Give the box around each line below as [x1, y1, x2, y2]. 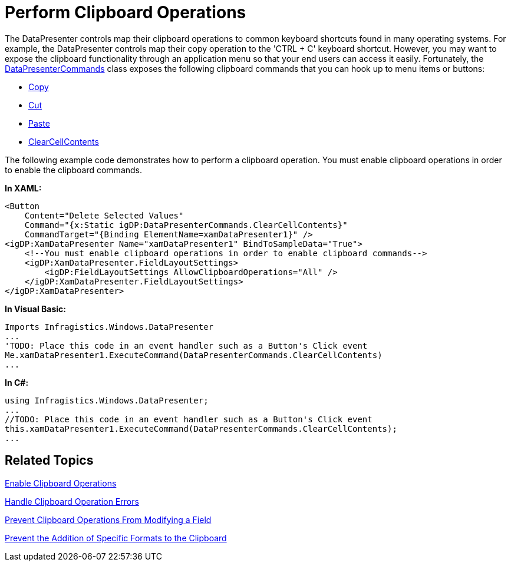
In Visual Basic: [5, 303, 66, 314]
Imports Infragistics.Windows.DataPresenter [5, 322, 214, 332]
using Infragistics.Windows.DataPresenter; [5, 395, 209, 405]
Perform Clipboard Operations [5, 2, 246, 22]
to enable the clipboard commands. [5, 164, 143, 175]
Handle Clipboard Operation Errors [5, 496, 139, 507]
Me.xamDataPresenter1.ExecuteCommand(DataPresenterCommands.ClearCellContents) [5, 350, 383, 360]
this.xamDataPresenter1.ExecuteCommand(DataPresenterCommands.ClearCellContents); [5, 423, 397, 433]
